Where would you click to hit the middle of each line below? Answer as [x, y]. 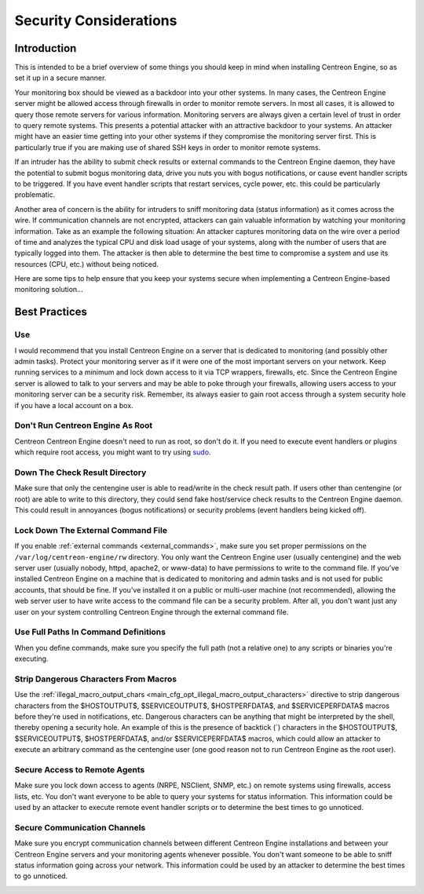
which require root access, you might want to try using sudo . [113, 452]
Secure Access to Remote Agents [80, 769]
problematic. [35, 195]
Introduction [46, 48]
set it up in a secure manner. [60, 78]
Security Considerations [96, 20]
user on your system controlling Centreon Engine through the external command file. [152, 611]
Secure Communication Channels [80, 827]
